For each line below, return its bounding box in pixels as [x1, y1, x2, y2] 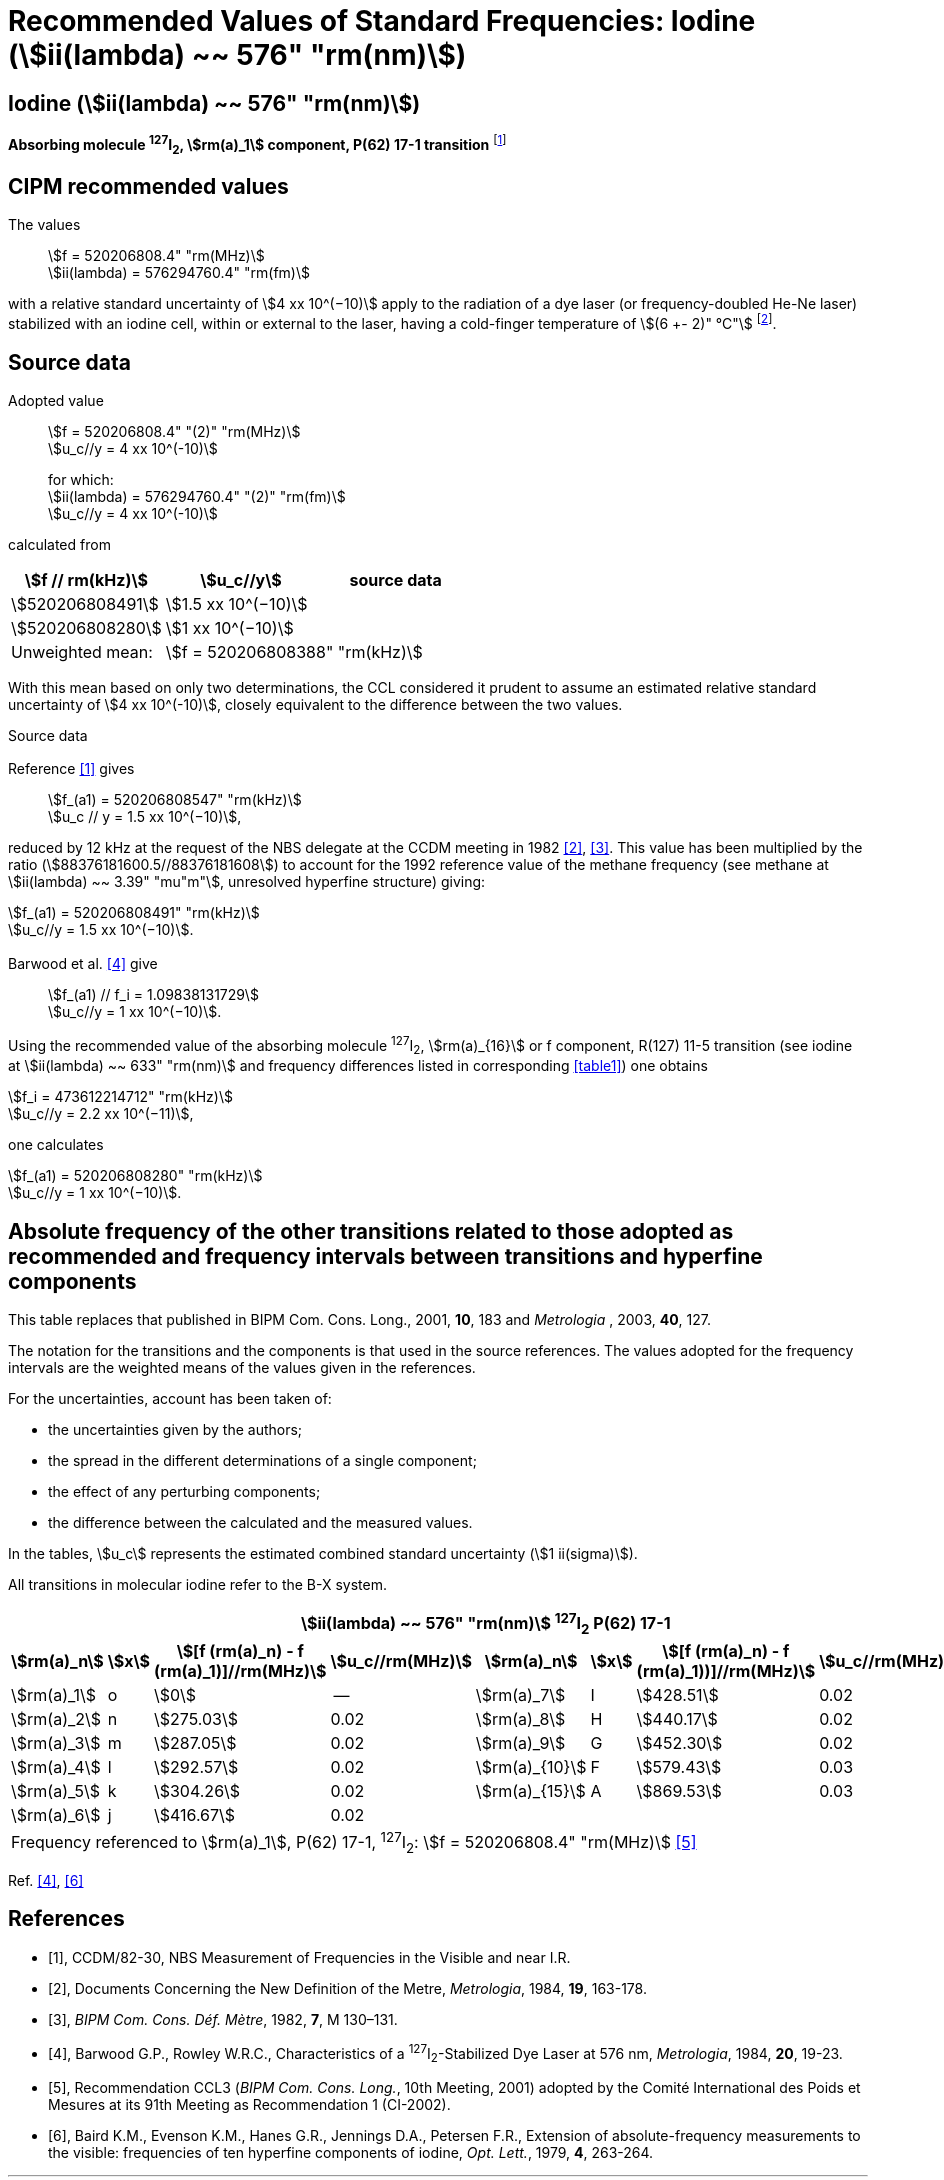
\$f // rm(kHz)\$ [24, 569, 148, 590]
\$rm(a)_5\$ [11, 1780, 101, 1801]
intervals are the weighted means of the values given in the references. [8, 1359, 476, 1377]
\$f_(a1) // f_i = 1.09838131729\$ [48, 985, 259, 1003]
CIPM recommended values [8, 174, 289, 200]
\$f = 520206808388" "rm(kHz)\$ [165, 641, 423, 662]
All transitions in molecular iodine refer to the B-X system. [8, 1576, 388, 1594]
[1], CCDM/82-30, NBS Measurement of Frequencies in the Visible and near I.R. [48, 1948, 571, 1966]
